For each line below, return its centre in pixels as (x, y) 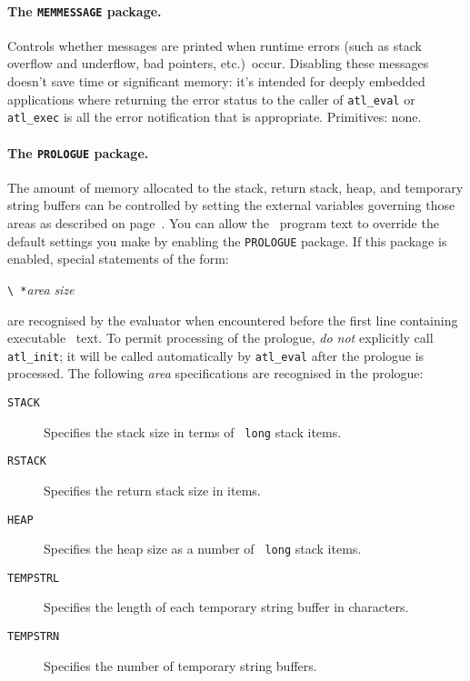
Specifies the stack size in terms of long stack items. (193, 431)
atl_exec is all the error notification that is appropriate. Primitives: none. (215, 117)
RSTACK (27, 461)
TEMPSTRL (34, 578)
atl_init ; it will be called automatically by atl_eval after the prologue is (216, 355)
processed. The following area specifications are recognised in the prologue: (215, 373)
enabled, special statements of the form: (118, 259)
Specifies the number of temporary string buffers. (180, 665)
